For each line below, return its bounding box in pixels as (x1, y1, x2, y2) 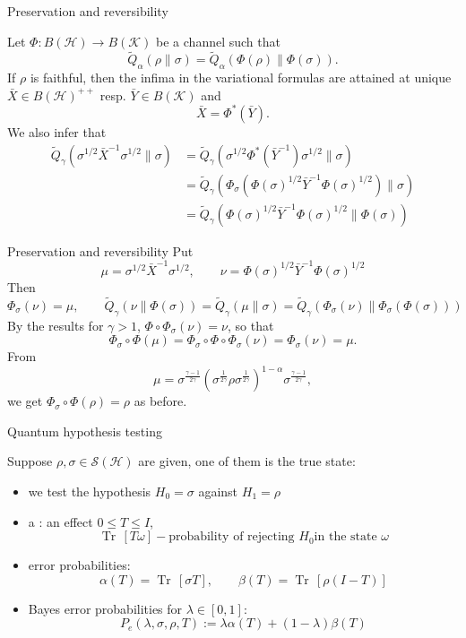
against (198, 481, 238, 500)
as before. (134, 392, 187, 410)
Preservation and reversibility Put (7, 241, 194, 260)
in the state (314, 530, 377, 544)
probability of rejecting (168, 530, 295, 544)
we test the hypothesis (28, 481, 151, 500)
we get (7, 392, 43, 410)
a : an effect (28, 512, 93, 530)
